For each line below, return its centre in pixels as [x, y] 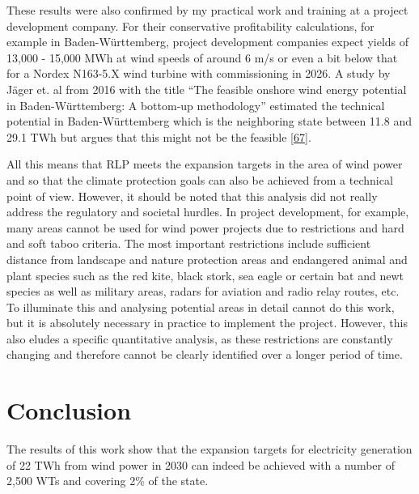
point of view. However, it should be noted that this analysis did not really [192, 196]
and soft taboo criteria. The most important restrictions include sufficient [189, 243]
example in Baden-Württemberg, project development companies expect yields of [208, 42]
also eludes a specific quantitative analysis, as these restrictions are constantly [200, 338]
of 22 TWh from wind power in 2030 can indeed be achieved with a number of [201, 464]
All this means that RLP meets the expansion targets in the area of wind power [205, 164]
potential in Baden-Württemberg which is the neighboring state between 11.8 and [209, 121]
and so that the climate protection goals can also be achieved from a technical [200, 179]
